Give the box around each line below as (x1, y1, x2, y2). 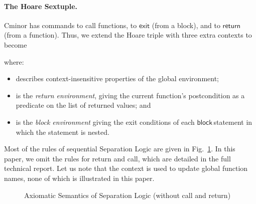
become (4, 39, 27, 50)
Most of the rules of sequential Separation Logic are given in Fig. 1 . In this (4, 143, 235, 154)
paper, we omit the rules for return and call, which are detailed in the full (4, 153, 231, 163)
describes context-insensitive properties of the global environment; (16, 73, 219, 84)
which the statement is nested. (16, 126, 109, 137)
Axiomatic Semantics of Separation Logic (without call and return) (24, 189, 231, 200)
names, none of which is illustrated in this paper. (4, 172, 155, 183)
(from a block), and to (152, 20, 220, 30)
